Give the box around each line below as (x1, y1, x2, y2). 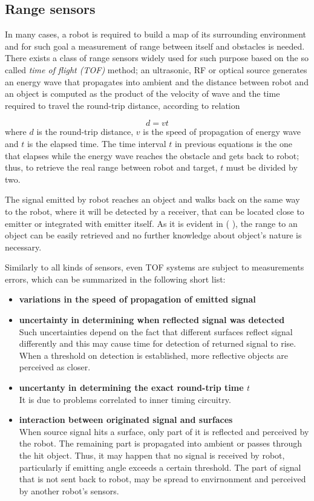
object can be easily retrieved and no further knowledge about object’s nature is (5, 229, 302, 241)
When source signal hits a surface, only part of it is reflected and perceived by (19, 425, 309, 437)
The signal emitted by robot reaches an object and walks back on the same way (5, 193, 300, 206)
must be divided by (226, 161, 298, 174)
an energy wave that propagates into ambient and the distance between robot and (5, 75, 309, 88)
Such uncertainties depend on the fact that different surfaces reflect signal (19, 325, 293, 338)
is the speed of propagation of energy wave (143, 125, 301, 138)
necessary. (5, 240, 42, 253)
